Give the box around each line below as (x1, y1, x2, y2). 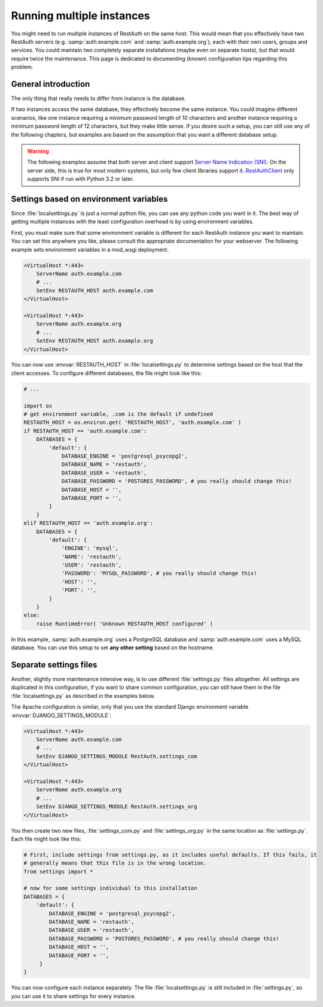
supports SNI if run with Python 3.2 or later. (27, 176, 134, 183)
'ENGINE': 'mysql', (61, 545, 119, 552)
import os (23, 402, 53, 409)
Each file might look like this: (11, 835, 82, 842)
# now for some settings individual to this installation (23, 885, 197, 892)
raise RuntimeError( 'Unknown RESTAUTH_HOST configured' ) (36, 620, 214, 627)
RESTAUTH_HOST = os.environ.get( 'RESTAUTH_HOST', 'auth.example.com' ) (23, 419, 242, 426)
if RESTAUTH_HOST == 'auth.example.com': (23, 427, 147, 434)
